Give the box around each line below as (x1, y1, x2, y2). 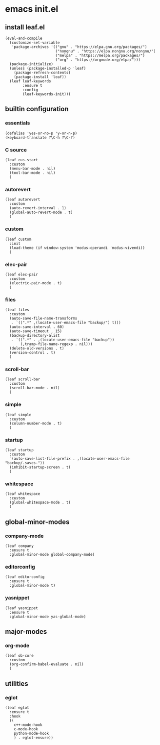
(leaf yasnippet (5, 605, 38, 611)
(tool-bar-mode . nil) (9, 170, 56, 175)
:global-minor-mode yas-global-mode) (9, 614, 86, 619)
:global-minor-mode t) (9, 583, 56, 588)
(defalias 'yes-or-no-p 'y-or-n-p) (5, 131, 78, 136)
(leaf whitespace (5, 492, 40, 497)
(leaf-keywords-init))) (22, 92, 71, 97)
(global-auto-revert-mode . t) (9, 210, 73, 215)
